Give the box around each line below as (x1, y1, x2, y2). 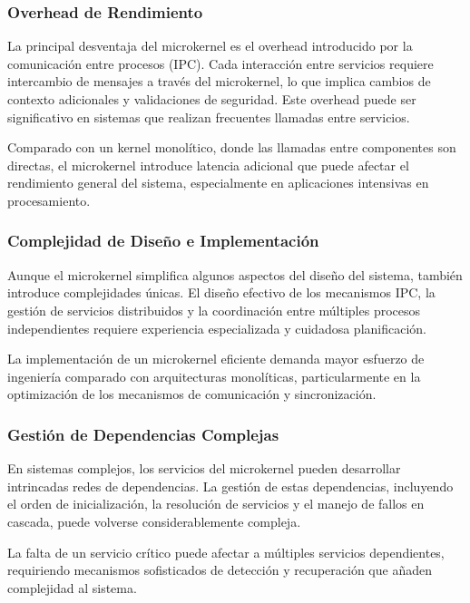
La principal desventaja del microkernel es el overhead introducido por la (7, 36, 413, 55)
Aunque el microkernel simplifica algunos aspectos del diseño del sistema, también (7, 265, 463, 284)
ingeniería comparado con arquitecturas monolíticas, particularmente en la (7, 366, 421, 385)
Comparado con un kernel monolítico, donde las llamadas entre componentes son (7, 138, 456, 157)
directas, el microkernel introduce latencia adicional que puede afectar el (7, 155, 409, 174)
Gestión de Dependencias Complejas (7, 423, 279, 445)
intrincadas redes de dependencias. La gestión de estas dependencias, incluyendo (7, 476, 454, 495)
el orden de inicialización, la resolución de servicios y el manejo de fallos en (7, 494, 425, 513)
